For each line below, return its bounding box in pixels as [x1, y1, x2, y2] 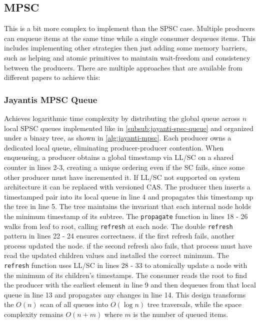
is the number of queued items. [133, 309, 228, 319]
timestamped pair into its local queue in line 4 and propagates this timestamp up [4, 191, 253, 201]
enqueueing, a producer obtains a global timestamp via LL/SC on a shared [4, 152, 234, 162]
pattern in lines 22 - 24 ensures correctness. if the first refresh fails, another [4, 230, 234, 241]
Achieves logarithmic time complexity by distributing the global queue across [4, 112, 240, 123]
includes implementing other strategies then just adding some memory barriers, [4, 42, 247, 53]
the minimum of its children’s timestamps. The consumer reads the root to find [4, 269, 247, 280]
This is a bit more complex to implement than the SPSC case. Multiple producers [4, 23, 255, 33]
